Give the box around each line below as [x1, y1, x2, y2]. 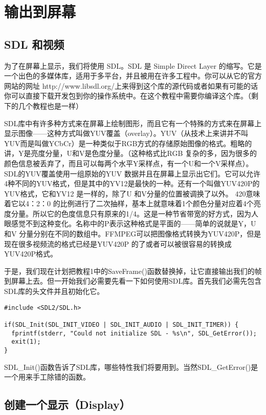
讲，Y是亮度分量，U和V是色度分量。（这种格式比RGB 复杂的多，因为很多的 [4, 148, 257, 159]
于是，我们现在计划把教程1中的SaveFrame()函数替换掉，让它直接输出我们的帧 [4, 265, 262, 276]
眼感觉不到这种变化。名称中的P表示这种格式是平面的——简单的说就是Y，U [4, 218, 256, 229]
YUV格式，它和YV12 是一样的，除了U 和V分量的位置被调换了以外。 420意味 [4, 188, 260, 199]
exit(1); [11, 338, 41, 346]
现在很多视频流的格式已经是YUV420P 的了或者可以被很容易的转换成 [4, 238, 232, 249]
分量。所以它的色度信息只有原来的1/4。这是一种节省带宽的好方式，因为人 [11, 208, 258, 219]
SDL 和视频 [4, 36, 64, 52]
